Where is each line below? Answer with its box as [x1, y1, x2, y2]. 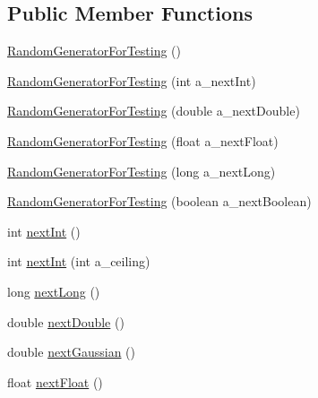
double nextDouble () [7, 312, 125, 331]
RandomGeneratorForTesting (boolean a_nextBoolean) [7, 192, 312, 211]
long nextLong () [7, 281, 100, 300]
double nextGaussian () [7, 342, 136, 361]
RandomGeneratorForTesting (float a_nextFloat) [7, 131, 279, 150]
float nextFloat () [7, 372, 103, 391]
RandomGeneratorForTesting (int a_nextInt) [7, 71, 256, 90]
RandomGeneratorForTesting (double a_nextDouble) [7, 101, 300, 120]
